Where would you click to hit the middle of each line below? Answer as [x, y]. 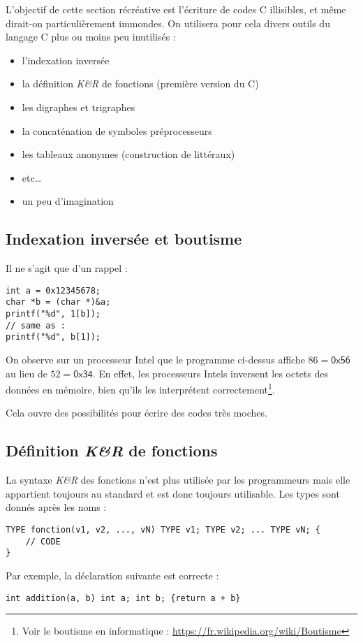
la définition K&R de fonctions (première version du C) [140, 84]
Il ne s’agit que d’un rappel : [67, 268]
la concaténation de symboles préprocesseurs [117, 130]
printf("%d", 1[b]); [53, 314]
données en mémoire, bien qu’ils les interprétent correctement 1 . [140, 388]
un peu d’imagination [68, 201]
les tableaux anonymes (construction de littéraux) [128, 154]
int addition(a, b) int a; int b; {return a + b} [123, 598]
